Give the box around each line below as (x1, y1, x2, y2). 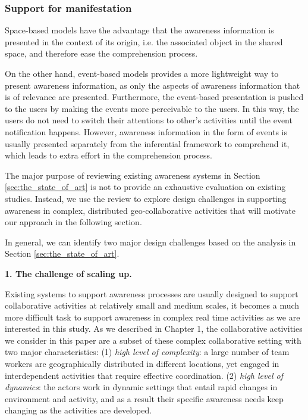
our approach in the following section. (5, 216, 142, 228)
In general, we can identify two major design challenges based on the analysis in (5, 235, 296, 248)
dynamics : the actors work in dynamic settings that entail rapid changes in (5, 381, 278, 393)
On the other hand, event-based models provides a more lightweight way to (5, 67, 279, 79)
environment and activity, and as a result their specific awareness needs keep (5, 392, 284, 405)
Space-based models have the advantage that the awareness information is (5, 24, 274, 36)
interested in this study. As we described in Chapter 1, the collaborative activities (5, 322, 303, 335)
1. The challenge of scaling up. (5, 267, 132, 279)
